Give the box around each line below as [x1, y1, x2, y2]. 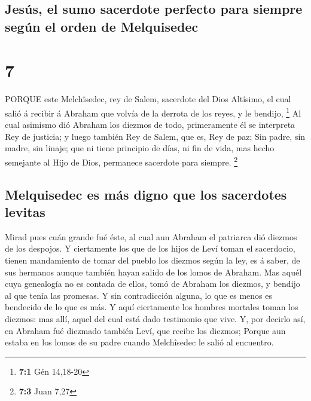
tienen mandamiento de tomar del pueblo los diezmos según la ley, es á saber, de [5, 253, 300, 266]
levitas [5, 202, 45, 221]
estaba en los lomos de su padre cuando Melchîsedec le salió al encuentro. [5, 336, 274, 348]
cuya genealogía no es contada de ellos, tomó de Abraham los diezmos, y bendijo [5, 277, 300, 290]
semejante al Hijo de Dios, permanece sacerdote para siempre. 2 [5, 154, 238, 168]
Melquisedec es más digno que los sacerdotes [5, 185, 287, 203]
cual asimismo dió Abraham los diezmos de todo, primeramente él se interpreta [5, 118, 295, 131]
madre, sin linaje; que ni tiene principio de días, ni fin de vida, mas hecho [5, 142, 275, 154]
